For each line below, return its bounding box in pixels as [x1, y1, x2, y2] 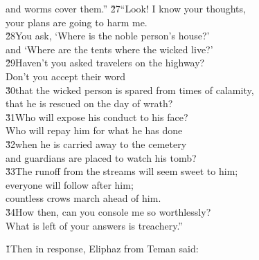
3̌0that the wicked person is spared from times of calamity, [6, 82, 254, 97]
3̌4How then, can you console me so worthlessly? [6, 204, 211, 219]
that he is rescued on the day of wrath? [6, 96, 173, 111]
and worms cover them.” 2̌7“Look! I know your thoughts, [6, 1, 246, 15]
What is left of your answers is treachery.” [6, 218, 183, 232]
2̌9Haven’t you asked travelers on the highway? [6, 55, 205, 70]
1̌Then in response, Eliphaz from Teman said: [6, 241, 199, 256]
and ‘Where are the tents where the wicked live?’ [6, 41, 213, 56]
